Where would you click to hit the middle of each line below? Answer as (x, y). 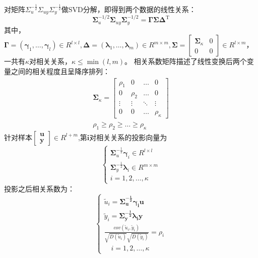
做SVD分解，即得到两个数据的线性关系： (128, 9)
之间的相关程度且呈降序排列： (60, 71)
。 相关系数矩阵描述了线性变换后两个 (186, 61)
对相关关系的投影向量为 (128, 137)
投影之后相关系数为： (39, 188)
